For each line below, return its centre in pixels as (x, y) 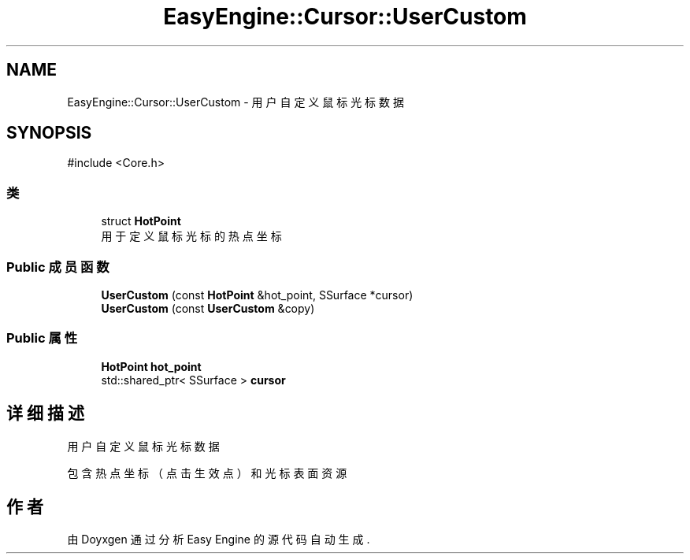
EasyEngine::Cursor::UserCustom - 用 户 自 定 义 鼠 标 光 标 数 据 (236, 102)
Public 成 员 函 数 (58, 267)
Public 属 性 (42, 338)
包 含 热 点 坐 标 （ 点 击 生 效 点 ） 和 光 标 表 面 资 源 (207, 473)
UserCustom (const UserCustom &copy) (208, 308)
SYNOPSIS (49, 133)
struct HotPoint (141, 221)
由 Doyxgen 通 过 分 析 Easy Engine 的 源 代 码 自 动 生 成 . (219, 540)
